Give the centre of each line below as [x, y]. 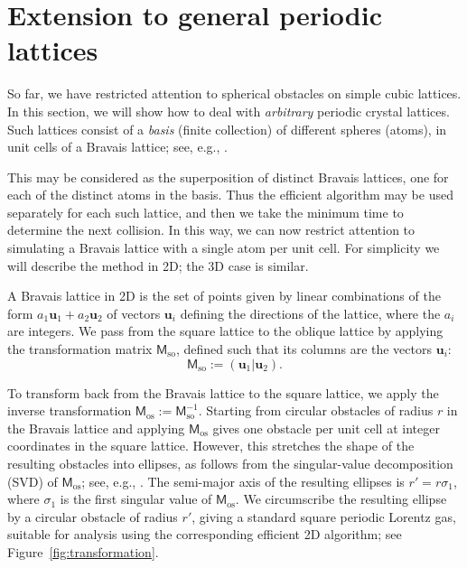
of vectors [134, 313]
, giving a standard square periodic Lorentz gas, [324, 516]
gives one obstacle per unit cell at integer [326, 428]
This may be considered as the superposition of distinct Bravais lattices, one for [228, 177]
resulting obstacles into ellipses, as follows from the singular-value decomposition [230, 463]
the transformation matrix [80, 349]
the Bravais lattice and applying [96, 428]
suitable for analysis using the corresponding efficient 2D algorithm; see [205, 534]
